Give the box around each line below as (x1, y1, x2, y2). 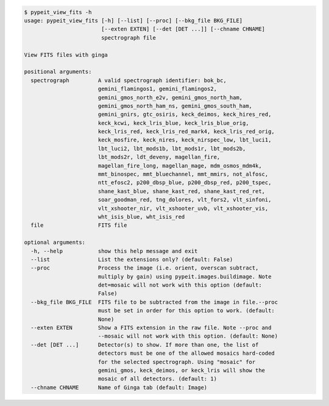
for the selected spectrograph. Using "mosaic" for (97, 358, 256, 365)
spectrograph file (101, 34, 157, 41)
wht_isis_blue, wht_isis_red (97, 213, 185, 220)
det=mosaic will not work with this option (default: (97, 282, 262, 289)
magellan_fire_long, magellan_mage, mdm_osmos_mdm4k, (97, 162, 262, 169)
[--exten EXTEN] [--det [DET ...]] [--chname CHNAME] (101, 26, 265, 33)
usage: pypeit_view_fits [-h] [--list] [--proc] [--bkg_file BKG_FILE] (24, 17, 243, 24)
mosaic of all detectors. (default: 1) (97, 376, 218, 382)
